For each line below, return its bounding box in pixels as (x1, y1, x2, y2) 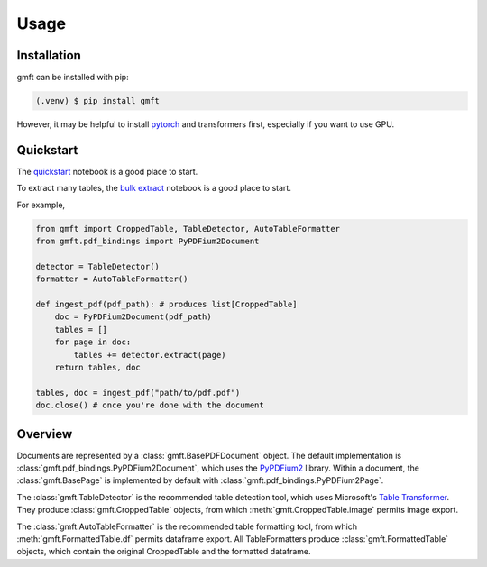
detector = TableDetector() (35, 261, 160, 271)
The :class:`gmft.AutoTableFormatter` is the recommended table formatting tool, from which (16, 521, 358, 532)
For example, (16, 199, 66, 210)
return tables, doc (54, 362, 142, 372)
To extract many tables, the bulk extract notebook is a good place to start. (16, 183, 292, 194)
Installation (16, 48, 81, 63)
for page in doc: (54, 337, 132, 347)
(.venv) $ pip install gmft (35, 96, 160, 106)
